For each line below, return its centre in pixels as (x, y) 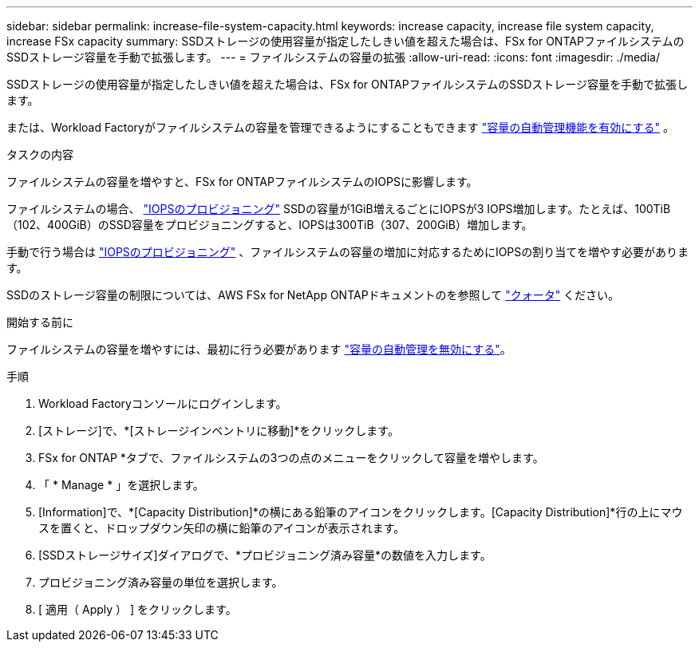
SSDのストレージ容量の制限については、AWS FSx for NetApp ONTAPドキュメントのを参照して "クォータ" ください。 (313, 295)
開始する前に (40, 322)
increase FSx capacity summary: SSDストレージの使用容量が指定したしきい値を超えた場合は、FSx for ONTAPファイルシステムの (346, 41)
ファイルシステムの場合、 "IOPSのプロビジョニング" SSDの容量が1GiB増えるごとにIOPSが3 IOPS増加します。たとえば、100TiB (339, 209)
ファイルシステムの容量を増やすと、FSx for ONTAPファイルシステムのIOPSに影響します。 (242, 182)
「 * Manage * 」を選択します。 (121, 485)
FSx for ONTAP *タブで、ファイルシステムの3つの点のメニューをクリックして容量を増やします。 (291, 458)
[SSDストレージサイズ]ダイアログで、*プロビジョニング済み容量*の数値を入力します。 (265, 555)
